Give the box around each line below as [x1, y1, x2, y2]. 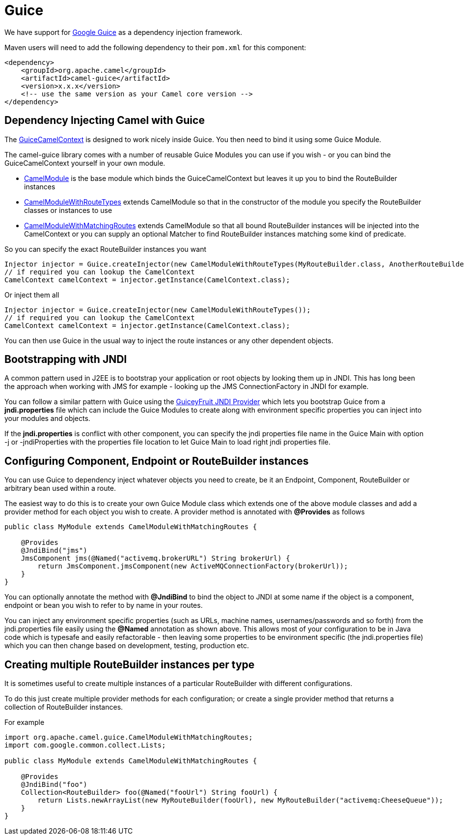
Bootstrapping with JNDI [4, 353, 127, 366]
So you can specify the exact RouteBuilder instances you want [4, 244, 206, 253]
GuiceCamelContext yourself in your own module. [4, 158, 165, 167]
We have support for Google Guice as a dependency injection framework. [4, 28, 243, 36]
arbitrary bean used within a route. [4, 484, 116, 493]
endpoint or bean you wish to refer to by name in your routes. [4, 601, 203, 610]
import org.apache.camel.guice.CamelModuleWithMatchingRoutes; [4, 733, 253, 742]
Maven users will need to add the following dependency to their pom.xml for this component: [4, 43, 306, 52]
